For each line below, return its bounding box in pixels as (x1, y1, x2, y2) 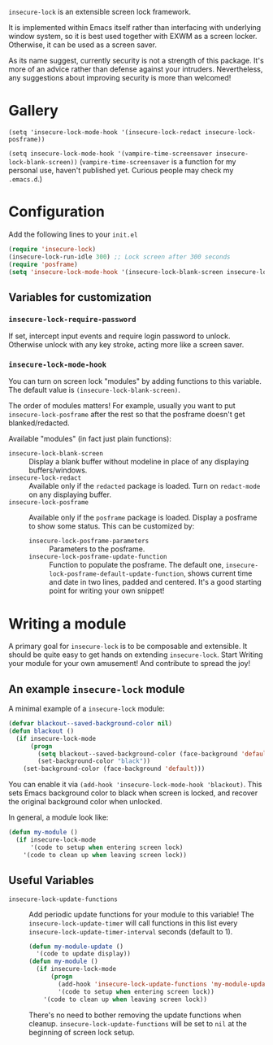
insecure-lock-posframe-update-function (28, 553, 168, 561)
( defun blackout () (8, 727, 75, 735)
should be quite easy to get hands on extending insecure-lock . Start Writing (8, 650, 263, 660)
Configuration (8, 202, 106, 221)
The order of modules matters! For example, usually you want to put (8, 401, 236, 411)
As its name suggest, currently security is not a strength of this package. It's (8, 56, 264, 65)
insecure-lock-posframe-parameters (28, 537, 149, 546)
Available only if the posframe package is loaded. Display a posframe (28, 512, 258, 523)
